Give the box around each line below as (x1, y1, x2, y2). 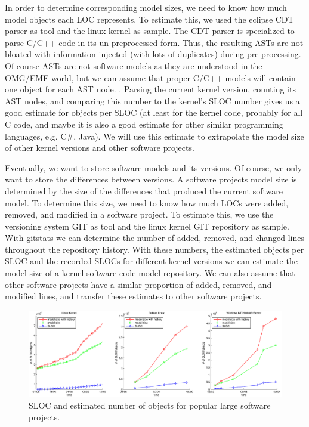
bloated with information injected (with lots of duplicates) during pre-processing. (5, 48, 301, 60)
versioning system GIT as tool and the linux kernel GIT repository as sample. (5, 219, 289, 232)
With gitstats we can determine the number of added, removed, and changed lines (5, 231, 304, 244)
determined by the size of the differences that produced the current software (5, 184, 283, 197)
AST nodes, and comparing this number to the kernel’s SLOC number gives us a (5, 94, 300, 107)
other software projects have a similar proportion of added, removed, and (5, 278, 272, 290)
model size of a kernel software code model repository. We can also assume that (5, 267, 295, 279)
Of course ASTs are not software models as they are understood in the (5, 59, 262, 72)
